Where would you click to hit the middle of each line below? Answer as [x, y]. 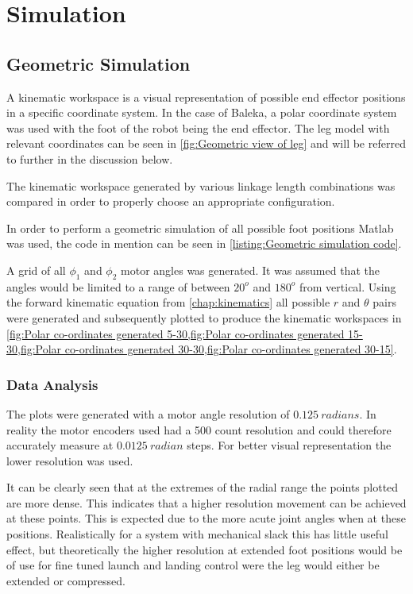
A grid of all [36, 270]
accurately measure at [60, 445]
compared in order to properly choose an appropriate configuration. [171, 201]
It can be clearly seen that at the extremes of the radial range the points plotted [203, 487]
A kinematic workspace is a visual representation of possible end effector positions [206, 96]
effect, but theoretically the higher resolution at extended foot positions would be [205, 549]
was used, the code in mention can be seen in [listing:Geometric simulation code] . [204, 243]
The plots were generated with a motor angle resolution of [148, 413]
